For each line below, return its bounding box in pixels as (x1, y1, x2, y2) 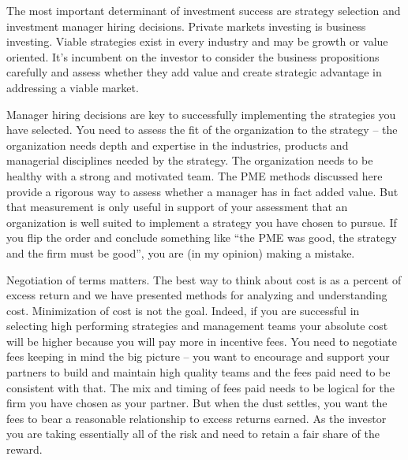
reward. (6, 441, 43, 458)
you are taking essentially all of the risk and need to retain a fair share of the (6, 425, 380, 442)
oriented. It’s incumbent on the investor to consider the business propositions (6, 48, 380, 65)
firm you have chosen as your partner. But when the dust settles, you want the (6, 395, 387, 411)
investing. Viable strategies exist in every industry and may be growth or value (6, 33, 388, 50)
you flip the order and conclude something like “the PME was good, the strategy (6, 229, 397, 246)
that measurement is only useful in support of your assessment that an (6, 198, 348, 215)
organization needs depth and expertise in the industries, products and (6, 136, 349, 153)
